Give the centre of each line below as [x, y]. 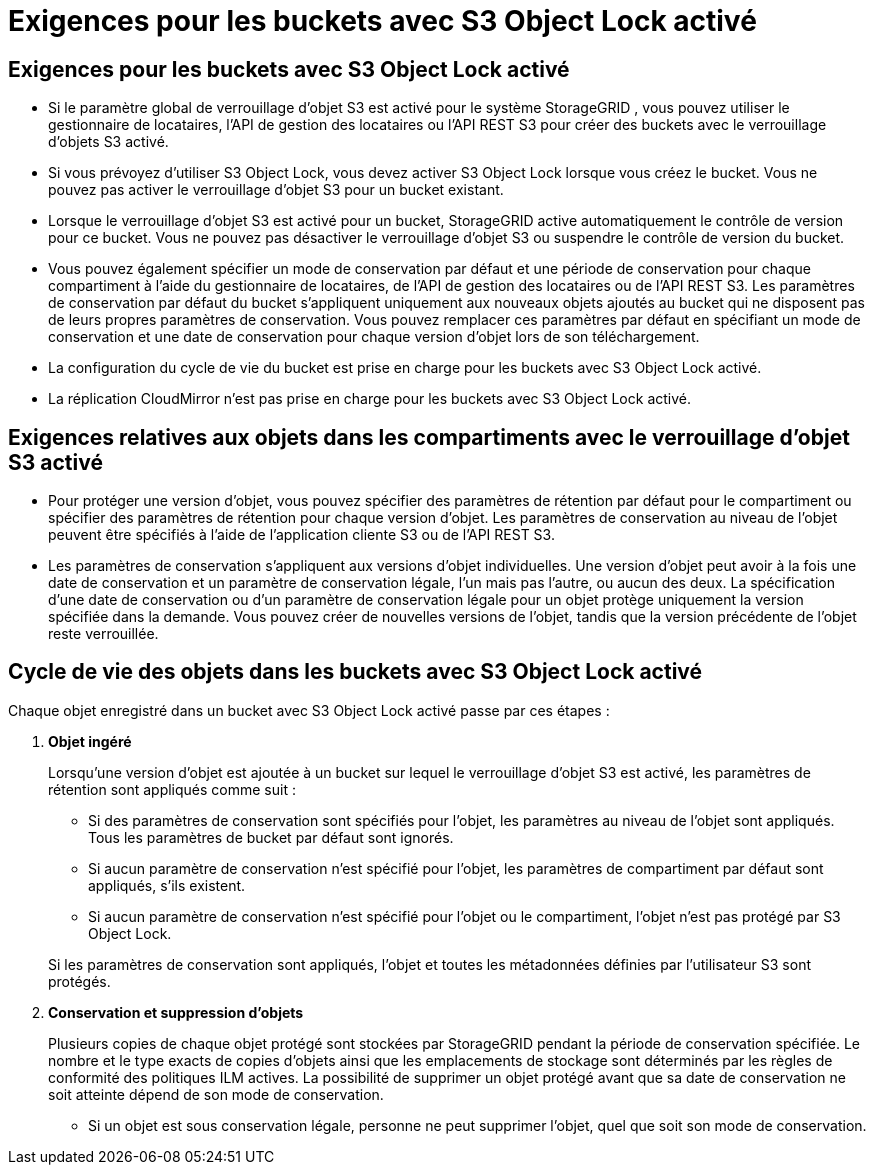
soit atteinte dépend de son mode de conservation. [216, 1094]
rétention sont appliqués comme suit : [172, 789]
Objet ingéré [90, 741]
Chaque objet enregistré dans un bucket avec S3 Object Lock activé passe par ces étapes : [309, 710]
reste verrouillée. [103, 634]
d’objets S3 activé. [108, 142]
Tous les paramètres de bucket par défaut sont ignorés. [271, 837]
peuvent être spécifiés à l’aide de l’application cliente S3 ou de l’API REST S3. [301, 535]
